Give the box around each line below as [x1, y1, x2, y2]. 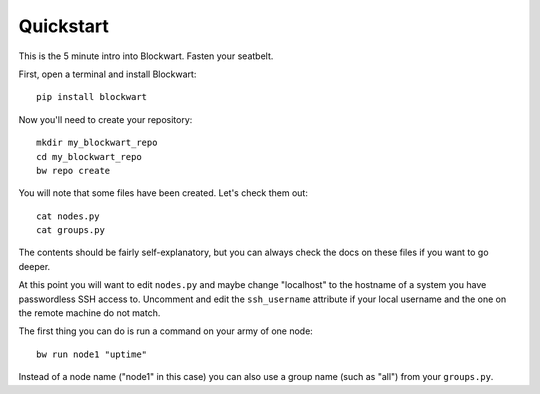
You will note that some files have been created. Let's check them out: [18, 187, 309, 199]
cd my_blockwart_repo [36, 151, 142, 162]
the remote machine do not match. [18, 307, 161, 319]
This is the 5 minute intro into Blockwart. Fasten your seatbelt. [18, 50, 274, 62]
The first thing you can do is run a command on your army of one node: [18, 325, 314, 337]
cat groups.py [36, 225, 105, 236]
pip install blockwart [36, 91, 148, 103]
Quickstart [18, 15, 110, 37]
